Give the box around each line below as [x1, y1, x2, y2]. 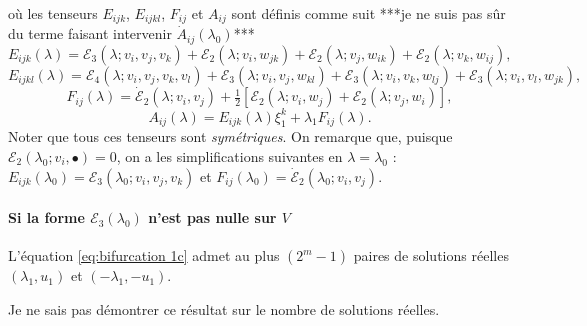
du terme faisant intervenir [8, 23, 172, 44]
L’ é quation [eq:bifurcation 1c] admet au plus [8, 245, 280, 266]
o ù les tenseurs [8, 3, 98, 23]
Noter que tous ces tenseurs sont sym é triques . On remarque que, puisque [8, 126, 453, 147]
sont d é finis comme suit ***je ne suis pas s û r [231, 3, 506, 23]
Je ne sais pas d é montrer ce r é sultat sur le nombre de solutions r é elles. [8, 299, 440, 319]
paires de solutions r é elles [353, 245, 509, 266]
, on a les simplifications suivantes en [116, 146, 343, 167]
